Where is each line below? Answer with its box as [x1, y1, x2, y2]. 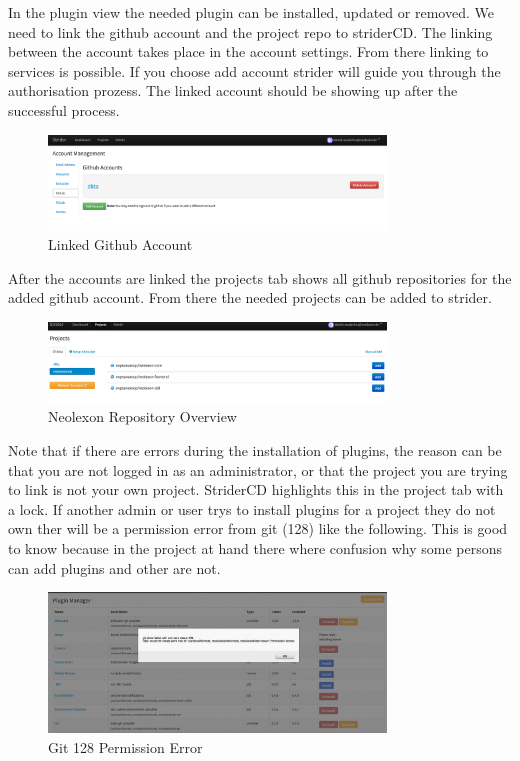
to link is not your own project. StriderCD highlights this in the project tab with [8, 479, 504, 500]
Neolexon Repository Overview [48, 406, 237, 427]
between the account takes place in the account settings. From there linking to [8, 41, 489, 62]
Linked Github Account [48, 234, 193, 255]
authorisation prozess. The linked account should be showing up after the [8, 80, 458, 101]
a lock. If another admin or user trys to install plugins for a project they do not [8, 498, 496, 519]
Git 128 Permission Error [48, 736, 203, 757]
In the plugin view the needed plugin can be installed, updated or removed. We [8, 2, 494, 22]
